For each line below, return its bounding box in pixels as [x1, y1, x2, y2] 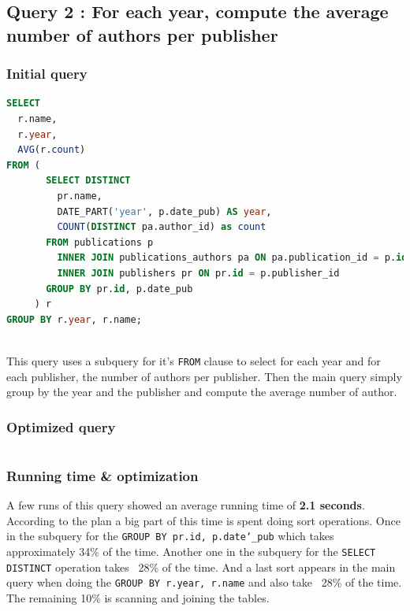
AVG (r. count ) [17, 144, 86, 156]
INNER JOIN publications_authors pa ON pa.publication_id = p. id [57, 252, 408, 264]
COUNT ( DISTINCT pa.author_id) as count [57, 221, 266, 233]
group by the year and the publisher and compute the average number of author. [6, 383, 397, 400]
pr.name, [57, 190, 102, 202]
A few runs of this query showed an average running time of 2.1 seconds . [6, 497, 365, 513]
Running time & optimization [6, 465, 199, 485]
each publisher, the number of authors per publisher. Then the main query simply [6, 368, 402, 384]
